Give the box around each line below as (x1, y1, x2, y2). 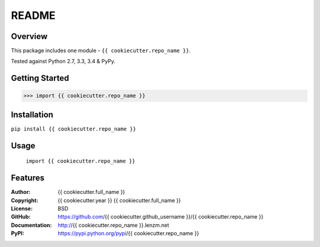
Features (11, 173, 44, 183)
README (11, 9, 56, 22)
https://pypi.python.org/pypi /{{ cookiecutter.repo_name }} (57, 230, 200, 237)
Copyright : (11, 197, 39, 204)
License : (11, 205, 33, 212)
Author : (11, 188, 31, 196)
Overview (11, 31, 48, 41)
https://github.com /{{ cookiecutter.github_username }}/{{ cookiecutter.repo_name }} (57, 213, 264, 220)
